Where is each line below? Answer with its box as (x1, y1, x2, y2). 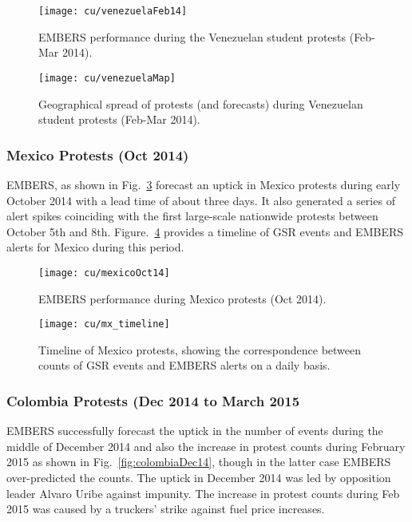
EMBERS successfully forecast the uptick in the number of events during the (6, 422, 383, 439)
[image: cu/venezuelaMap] (38, 72, 176, 84)
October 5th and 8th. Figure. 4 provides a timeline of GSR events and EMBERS (6, 223, 404, 239)
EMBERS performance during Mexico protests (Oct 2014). (38, 290, 327, 306)
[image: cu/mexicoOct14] (38, 267, 170, 279)
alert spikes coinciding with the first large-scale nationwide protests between (6, 208, 378, 224)
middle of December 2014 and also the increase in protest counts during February (6, 437, 406, 454)
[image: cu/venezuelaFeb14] (38, 6, 188, 17)
